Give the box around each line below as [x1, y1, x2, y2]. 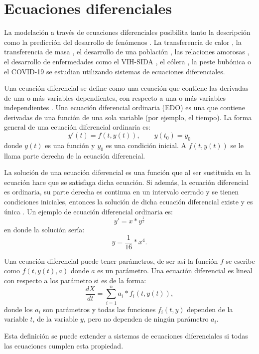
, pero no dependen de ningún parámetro [83, 314, 209, 324]
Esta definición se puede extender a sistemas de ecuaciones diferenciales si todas [4, 330, 248, 341]
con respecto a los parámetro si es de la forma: [4, 275, 146, 285]
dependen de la [187, 304, 233, 314]
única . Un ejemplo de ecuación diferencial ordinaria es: [4, 206, 173, 216]
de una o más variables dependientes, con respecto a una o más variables [4, 92, 226, 103]
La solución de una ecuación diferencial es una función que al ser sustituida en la [4, 167, 251, 177]
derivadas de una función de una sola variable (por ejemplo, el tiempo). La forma [4, 112, 252, 122]
